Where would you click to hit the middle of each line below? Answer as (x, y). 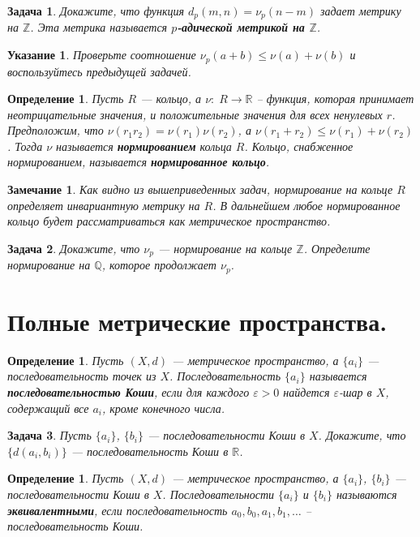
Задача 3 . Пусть (49, 435)
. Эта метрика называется (99, 27)
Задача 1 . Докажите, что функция (96, 11)
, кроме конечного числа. (163, 408)
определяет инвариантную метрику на (104, 205)
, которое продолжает (159, 265)
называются (366, 494)
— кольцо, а (171, 99)
